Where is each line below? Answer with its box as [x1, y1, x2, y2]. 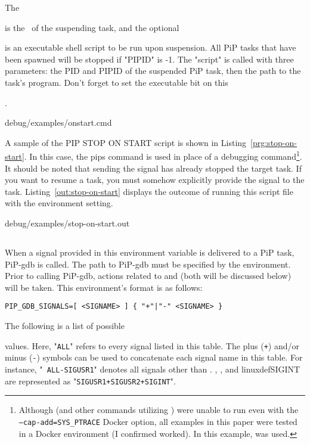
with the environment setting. [5, 197, 113, 209]
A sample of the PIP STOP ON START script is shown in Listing [5, 136, 247, 148]
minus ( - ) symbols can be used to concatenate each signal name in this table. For [5, 351, 303, 364]
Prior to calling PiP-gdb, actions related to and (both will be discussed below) [5, 269, 292, 282]
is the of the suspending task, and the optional [5, 21, 179, 33]
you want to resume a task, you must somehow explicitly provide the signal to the [5, 173, 305, 186]
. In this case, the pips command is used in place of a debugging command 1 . [24, 148, 302, 162]
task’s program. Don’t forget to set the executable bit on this [5, 76, 228, 88]
